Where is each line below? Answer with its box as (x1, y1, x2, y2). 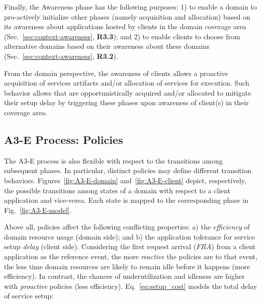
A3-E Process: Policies (4, 131, 123, 147)
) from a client (211, 241, 256, 252)
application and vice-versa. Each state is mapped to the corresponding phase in (4, 195, 249, 205)
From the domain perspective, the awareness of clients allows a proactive (4, 67, 228, 78)
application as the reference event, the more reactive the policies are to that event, (4, 251, 257, 262)
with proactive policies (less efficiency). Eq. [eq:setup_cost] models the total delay (4, 280, 257, 291)
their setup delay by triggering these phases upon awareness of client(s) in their (4, 97, 249, 108)
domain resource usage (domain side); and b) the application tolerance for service (4, 231, 255, 242)
